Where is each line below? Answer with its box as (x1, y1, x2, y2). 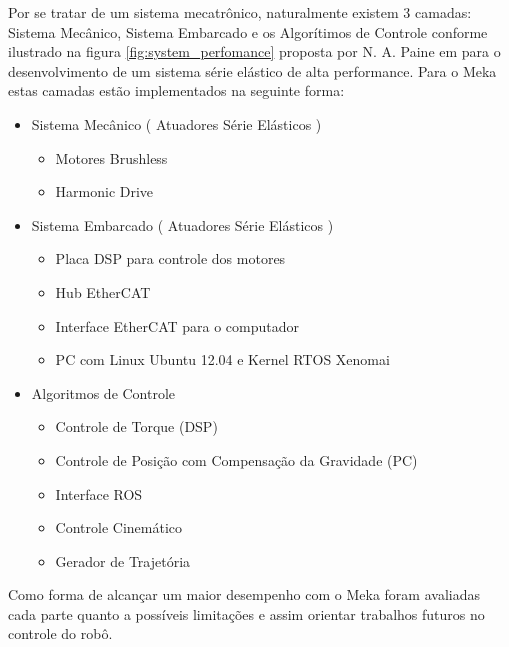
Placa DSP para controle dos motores (55, 248, 286, 269)
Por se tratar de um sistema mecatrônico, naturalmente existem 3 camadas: (8, 2, 472, 22)
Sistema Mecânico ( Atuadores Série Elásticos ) (31, 113, 322, 134)
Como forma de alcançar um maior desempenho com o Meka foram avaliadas (8, 584, 480, 605)
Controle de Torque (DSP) (55, 416, 218, 437)
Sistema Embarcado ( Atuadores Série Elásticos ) (31, 214, 334, 235)
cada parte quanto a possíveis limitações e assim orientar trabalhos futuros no (8, 603, 485, 624)
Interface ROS (55, 483, 143, 504)
